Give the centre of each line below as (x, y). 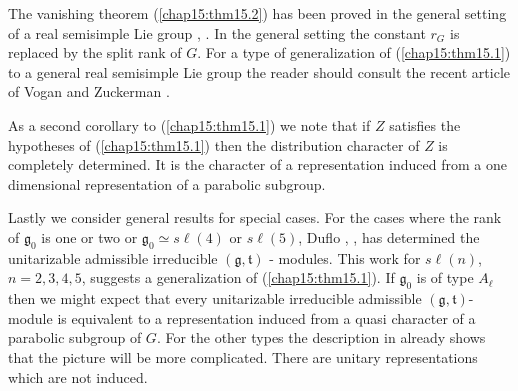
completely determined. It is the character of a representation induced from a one (257, 164)
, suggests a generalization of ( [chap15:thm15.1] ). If (238, 277)
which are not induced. (78, 376)
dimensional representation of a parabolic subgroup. (167, 183)
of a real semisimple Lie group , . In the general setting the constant (217, 32)
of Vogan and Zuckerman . (89, 91)
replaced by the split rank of (95, 52)
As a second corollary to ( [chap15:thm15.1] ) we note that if (189, 124)
